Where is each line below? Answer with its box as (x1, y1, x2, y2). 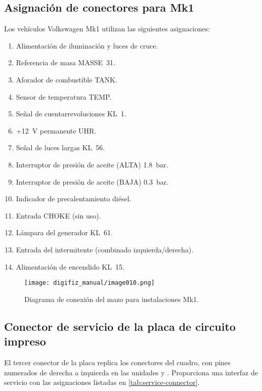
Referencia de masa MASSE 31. (16, 57, 115, 68)
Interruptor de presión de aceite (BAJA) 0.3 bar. (16, 176, 169, 187)
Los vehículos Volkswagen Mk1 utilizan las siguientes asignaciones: (4, 23, 210, 34)
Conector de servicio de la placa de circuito (4, 318, 236, 334)
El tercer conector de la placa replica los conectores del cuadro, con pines (4, 357, 231, 367)
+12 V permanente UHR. (16, 125, 97, 136)
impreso (4, 333, 46, 349)
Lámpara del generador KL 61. (16, 227, 113, 238)
